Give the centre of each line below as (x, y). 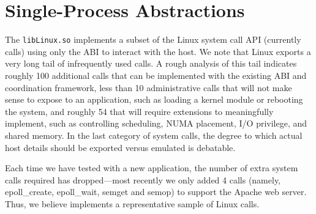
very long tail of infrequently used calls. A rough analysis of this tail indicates (151, 63)
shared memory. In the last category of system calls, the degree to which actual (154, 135)
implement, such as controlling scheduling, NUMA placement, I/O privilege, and (156, 123)
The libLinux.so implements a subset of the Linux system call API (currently (153, 39)
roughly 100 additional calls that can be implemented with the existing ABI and (156, 75)
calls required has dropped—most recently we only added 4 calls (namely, (143, 179)
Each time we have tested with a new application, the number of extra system (152, 168)
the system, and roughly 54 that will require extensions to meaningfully (139, 111)
